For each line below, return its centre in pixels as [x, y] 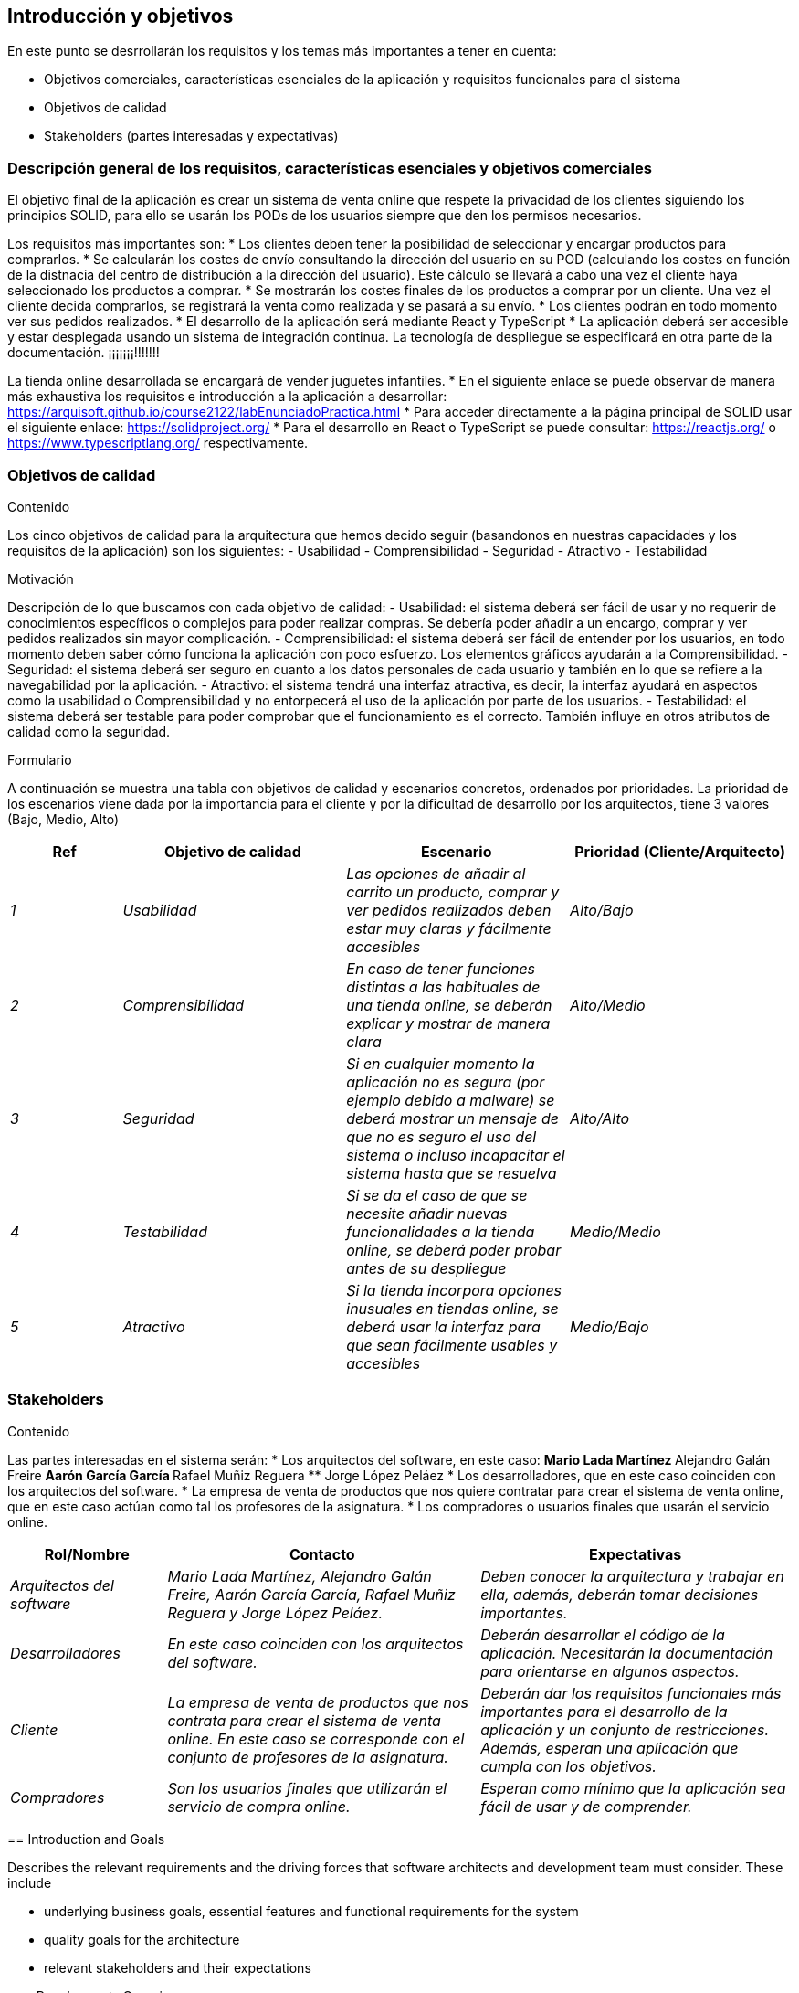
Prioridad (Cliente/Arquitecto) [680, 851]
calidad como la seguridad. [89, 731]
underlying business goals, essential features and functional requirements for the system [311, 1911]
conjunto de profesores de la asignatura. [308, 1757]
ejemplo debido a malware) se [451, 1100]
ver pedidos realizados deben [449, 910]
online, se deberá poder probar [454, 1250]
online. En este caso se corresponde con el [316, 1739]
